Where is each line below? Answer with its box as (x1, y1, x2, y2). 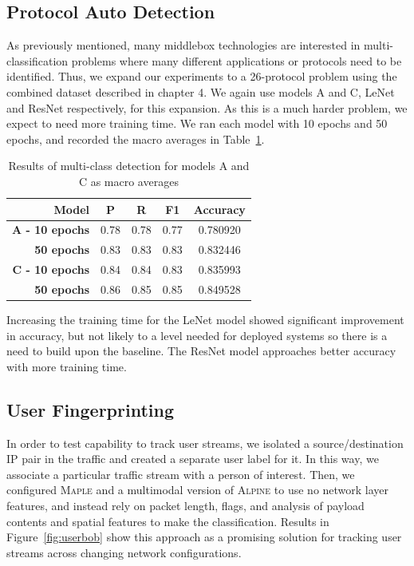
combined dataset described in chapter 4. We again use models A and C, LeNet (6, 83, 395, 100)
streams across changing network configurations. (6, 544, 242, 560)
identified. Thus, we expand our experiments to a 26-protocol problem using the (6, 68, 397, 85)
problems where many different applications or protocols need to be (71, 52, 402, 69)
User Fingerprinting (6, 397, 174, 422)
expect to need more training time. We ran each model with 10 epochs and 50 (6, 115, 388, 132)
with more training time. (6, 358, 127, 374)
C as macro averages (78, 172, 179, 189)
